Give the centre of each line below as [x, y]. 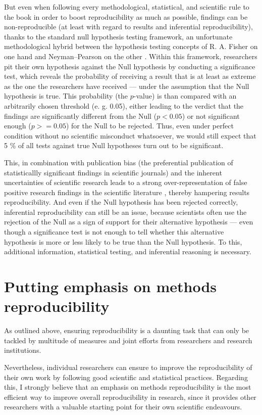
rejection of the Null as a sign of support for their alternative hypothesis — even [129, 222]
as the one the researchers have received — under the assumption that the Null [127, 86]
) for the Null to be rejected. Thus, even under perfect [150, 126]
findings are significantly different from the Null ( [81, 116]
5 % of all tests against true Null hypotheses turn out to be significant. [114, 145]
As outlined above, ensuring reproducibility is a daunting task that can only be [127, 330]
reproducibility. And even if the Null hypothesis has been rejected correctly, [121, 202]
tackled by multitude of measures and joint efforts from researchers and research [128, 340]
